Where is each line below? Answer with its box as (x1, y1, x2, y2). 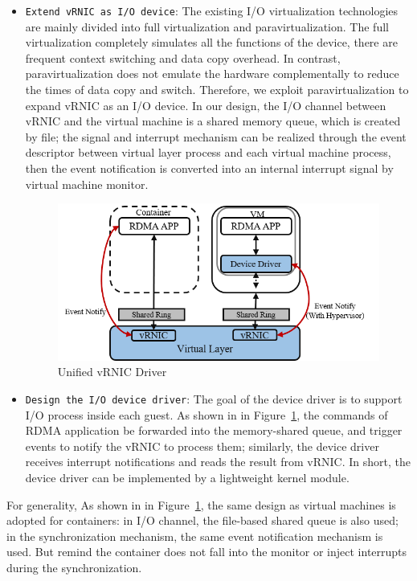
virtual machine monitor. (25, 175, 149, 192)
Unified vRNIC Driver (57, 363, 167, 380)
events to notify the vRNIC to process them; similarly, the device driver (25, 437, 379, 454)
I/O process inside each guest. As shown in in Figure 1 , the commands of (25, 406, 388, 423)
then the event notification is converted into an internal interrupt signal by (25, 160, 394, 176)
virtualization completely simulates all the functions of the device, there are (25, 34, 398, 51)
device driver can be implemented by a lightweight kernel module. (25, 469, 350, 486)
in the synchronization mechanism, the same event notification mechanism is (6, 527, 383, 544)
